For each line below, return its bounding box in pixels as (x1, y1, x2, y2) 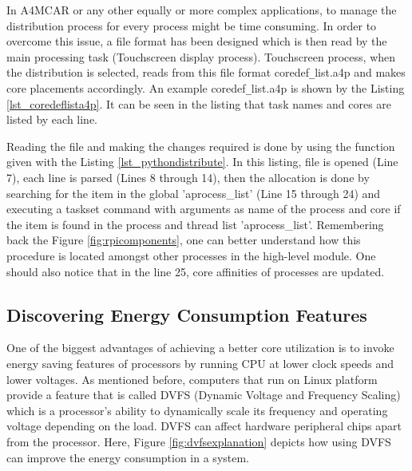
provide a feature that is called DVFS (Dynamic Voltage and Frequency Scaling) (6, 386, 401, 403)
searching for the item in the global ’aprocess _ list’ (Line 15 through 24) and (6, 184, 381, 201)
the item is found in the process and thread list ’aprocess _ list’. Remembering (6, 216, 384, 232)
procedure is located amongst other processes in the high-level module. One (6, 247, 376, 264)
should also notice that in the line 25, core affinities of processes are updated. (6, 263, 385, 279)
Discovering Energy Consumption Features (6, 302, 367, 327)
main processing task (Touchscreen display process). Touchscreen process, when (6, 48, 396, 65)
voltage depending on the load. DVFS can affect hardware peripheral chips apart (6, 418, 402, 434)
